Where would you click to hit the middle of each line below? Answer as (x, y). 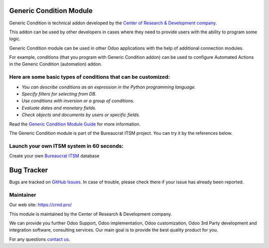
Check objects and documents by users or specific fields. (81, 115)
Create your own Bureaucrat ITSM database (54, 156)
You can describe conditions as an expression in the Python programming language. (109, 87)
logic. (15, 39)
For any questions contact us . (40, 239)
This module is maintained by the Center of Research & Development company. (91, 214)
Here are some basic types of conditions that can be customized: (90, 77)
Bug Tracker (29, 170)
